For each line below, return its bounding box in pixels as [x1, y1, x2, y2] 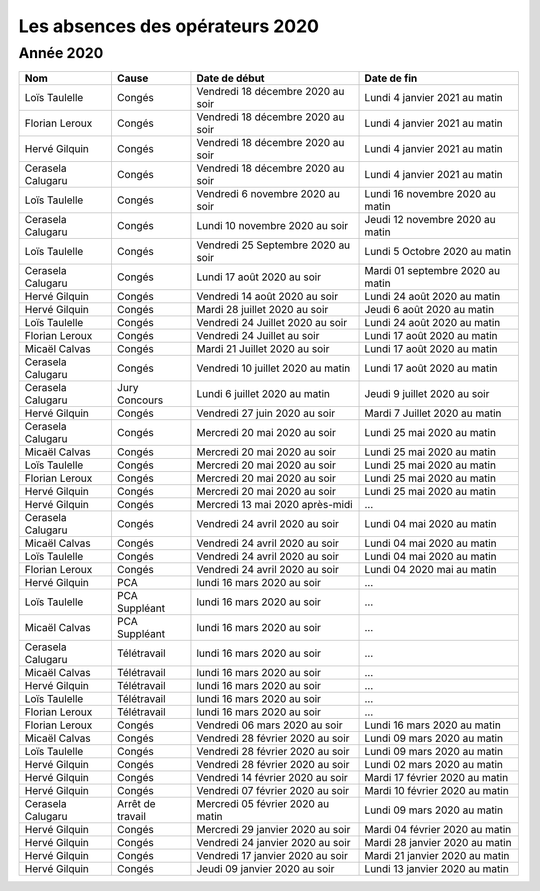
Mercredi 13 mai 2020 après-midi [196, 498, 354, 512]
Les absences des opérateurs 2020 [18, 15, 320, 37]
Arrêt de [116, 797, 156, 811]
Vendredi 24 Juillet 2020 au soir [196, 316, 348, 330]
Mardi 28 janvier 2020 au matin [364, 836, 512, 850]
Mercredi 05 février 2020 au [196, 797, 330, 811]
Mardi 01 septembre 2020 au [364, 264, 500, 278]
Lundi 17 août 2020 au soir [196, 270, 322, 284]
